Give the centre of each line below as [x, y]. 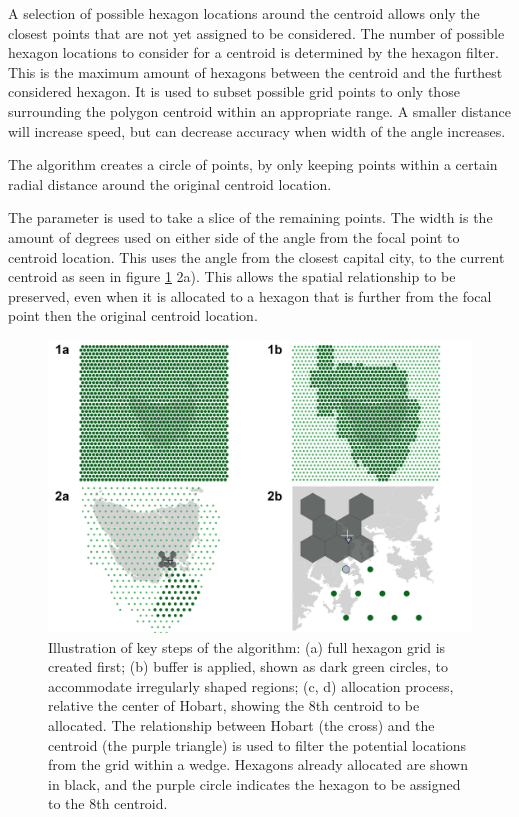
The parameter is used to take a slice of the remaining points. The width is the [250, 217]
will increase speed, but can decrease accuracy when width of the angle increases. [257, 130]
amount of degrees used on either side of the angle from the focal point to [234, 236]
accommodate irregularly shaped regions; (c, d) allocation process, [251, 685]
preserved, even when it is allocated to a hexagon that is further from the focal [250, 295]
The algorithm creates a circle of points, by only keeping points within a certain [253, 164]
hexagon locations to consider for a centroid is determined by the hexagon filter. [253, 52]
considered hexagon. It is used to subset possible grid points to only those [234, 91]
